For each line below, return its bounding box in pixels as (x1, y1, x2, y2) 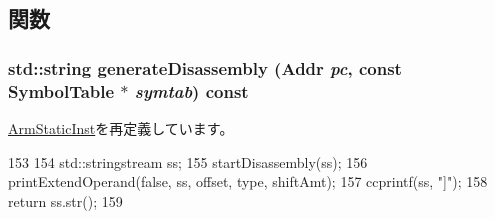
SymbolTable (8, 78, 115, 103)
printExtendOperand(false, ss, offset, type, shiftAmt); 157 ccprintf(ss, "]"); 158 (8, 171, 488, 192)
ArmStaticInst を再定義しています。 (8, 117, 234, 138)
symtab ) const (134, 78, 249, 103)
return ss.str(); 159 (8, 190, 123, 211)
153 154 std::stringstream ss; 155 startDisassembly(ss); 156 (8, 151, 368, 172)
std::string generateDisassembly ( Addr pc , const (8, 55, 402, 80)
